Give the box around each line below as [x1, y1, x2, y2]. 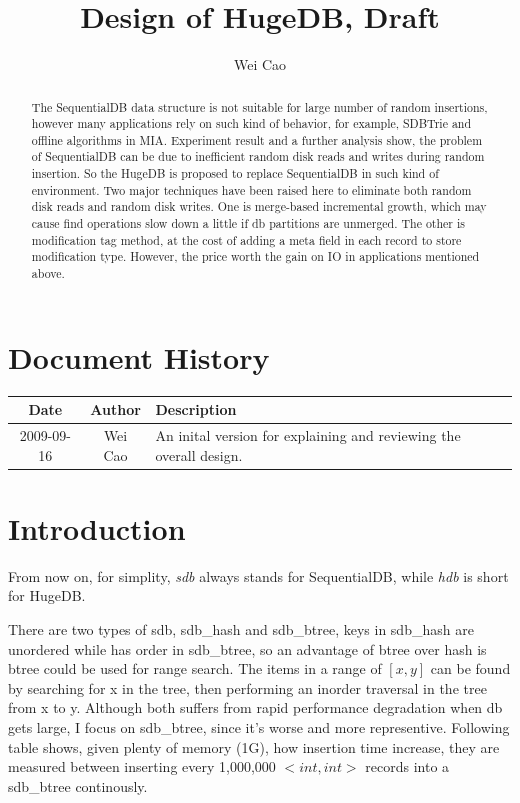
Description [155, 399, 237, 420]
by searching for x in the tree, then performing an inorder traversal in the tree [8, 677, 487, 698]
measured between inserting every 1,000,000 [8, 756, 276, 777]
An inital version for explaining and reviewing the [155, 425, 461, 446]
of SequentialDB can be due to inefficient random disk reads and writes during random [31, 148, 485, 165]
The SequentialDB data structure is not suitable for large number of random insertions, [31, 98, 488, 115]
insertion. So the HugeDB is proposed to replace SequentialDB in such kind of [31, 165, 439, 182]
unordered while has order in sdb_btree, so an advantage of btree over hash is [8, 638, 487, 659]
